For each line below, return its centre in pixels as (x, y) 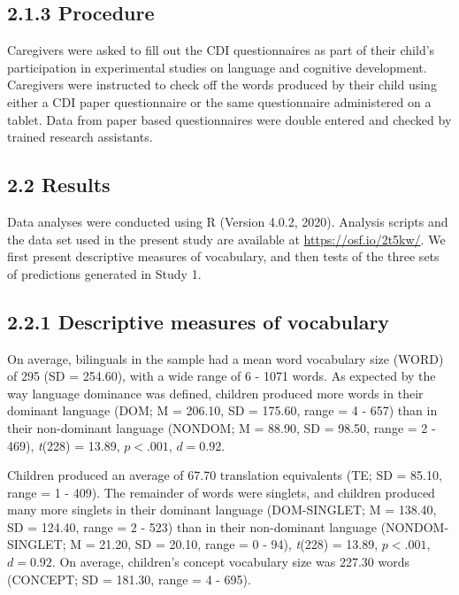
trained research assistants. (80, 137)
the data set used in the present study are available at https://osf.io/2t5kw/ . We (226, 239)
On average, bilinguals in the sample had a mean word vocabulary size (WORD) (226, 358)
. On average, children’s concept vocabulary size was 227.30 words (230, 562)
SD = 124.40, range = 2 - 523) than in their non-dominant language (192, 526)
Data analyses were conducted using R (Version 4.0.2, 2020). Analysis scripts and (228, 221)
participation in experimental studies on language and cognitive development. (217, 67)
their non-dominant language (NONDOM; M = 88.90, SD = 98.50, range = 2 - (222, 427)
